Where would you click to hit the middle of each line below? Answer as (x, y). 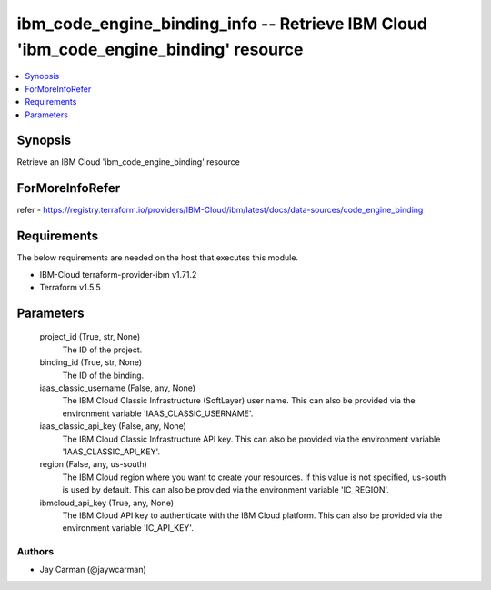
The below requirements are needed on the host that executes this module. (158, 258)
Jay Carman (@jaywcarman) (93, 570)
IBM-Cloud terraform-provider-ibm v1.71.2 (118, 274)
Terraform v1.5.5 (70, 288)
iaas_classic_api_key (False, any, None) (113, 426)
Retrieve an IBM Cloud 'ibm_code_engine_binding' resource (128, 162)
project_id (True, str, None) (90, 337)
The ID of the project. (102, 350)
